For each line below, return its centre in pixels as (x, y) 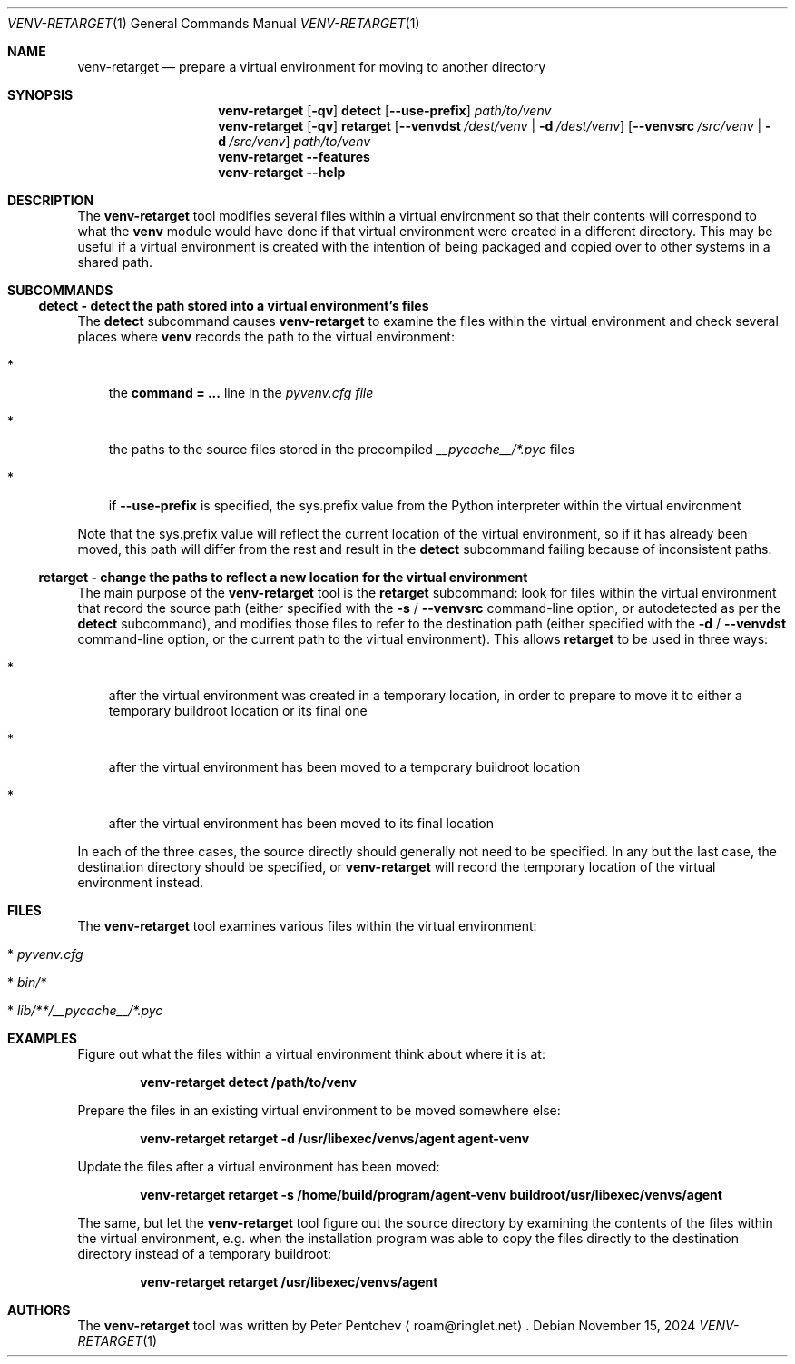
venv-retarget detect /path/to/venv (248, 1082)
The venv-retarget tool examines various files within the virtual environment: (307, 926)
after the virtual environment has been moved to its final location (301, 823)
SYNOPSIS (40, 95)
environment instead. (141, 882)
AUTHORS (39, 1310)
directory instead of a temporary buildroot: (205, 1254)
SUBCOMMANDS (60, 290)
